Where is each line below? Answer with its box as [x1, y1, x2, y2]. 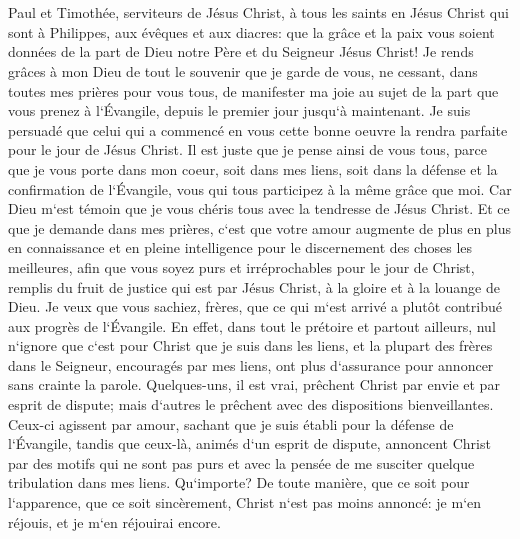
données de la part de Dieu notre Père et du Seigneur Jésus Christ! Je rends [8, 41, 474, 62]
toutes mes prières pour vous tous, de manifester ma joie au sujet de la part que [8, 80, 499, 101]
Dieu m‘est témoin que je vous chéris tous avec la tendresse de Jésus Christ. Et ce [8, 198, 510, 219]
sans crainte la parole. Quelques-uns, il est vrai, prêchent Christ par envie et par [8, 374, 500, 395]
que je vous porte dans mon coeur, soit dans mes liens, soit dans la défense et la [8, 158, 498, 179]
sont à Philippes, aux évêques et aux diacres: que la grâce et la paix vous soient [8, 21, 495, 42]
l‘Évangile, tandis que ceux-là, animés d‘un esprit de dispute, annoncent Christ [8, 433, 491, 454]
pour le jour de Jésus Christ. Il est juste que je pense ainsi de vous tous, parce [8, 139, 487, 160]
